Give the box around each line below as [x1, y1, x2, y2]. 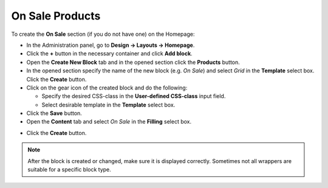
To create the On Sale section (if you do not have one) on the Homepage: [11, 30, 195, 38]
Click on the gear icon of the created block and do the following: [26, 84, 188, 91]
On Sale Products [11, 9, 101, 23]
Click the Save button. [26, 110, 82, 117]
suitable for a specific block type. [27, 166, 112, 173]
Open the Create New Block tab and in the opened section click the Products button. [26, 58, 240, 66]
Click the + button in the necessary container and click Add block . [26, 50, 193, 57]
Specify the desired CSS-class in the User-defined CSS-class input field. [41, 92, 226, 100]
